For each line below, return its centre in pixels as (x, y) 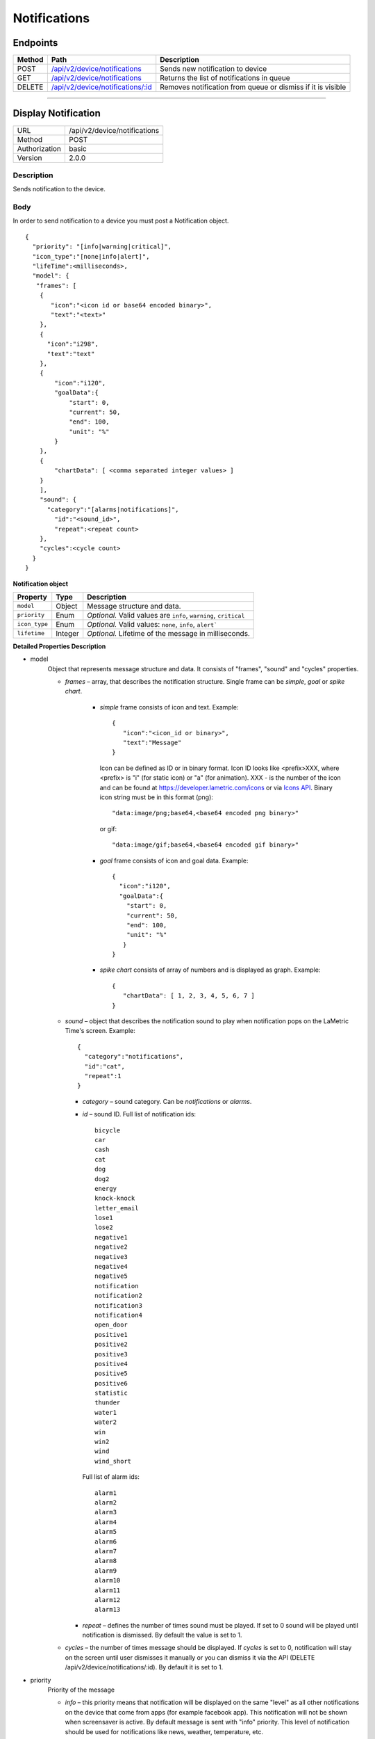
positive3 (111, 1354)
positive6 (111, 1383)
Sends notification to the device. (59, 189)
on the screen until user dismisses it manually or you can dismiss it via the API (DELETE (190, 1657)
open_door (111, 1325)
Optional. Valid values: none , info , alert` (152, 624)
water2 (106, 1422)
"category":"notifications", (134, 1057)
